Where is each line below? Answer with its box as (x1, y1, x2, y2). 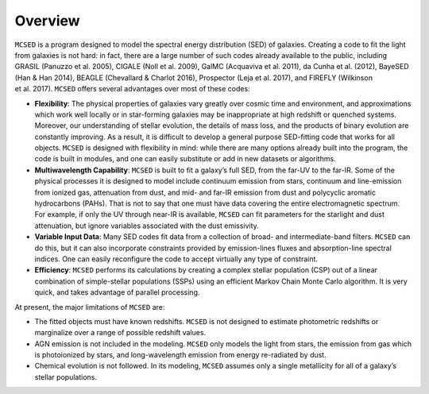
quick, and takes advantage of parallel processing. (34, 288, 200, 297)
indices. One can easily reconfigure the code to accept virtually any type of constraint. (34, 254, 318, 264)
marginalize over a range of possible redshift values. (34, 328, 207, 338)
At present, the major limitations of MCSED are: (14, 302, 165, 311)
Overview (14, 12, 80, 29)
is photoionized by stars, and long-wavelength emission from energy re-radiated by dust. (34, 350, 327, 360)
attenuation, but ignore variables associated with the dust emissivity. (34, 221, 260, 230)
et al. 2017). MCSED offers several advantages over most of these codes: (14, 84, 250, 94)
